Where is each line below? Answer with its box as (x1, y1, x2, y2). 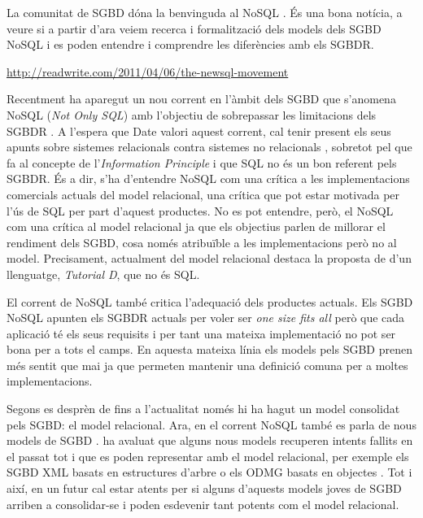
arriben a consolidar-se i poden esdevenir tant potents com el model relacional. (7, 495, 399, 512)
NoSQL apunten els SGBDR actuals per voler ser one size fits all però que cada (7, 309, 405, 326)
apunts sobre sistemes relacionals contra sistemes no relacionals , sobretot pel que (7, 138, 412, 155)
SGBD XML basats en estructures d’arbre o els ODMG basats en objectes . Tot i (7, 464, 412, 481)
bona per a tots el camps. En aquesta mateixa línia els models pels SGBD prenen (7, 341, 412, 358)
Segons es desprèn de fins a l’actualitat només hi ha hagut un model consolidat (7, 400, 400, 417)
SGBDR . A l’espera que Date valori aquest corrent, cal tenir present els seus (7, 122, 391, 139)
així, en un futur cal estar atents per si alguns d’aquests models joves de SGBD (7, 480, 402, 497)
